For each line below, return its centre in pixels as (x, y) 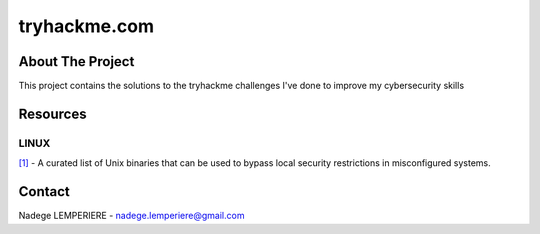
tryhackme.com (86, 26)
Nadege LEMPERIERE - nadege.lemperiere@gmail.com (131, 216)
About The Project (76, 61)
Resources (52, 113)
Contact (44, 191)
